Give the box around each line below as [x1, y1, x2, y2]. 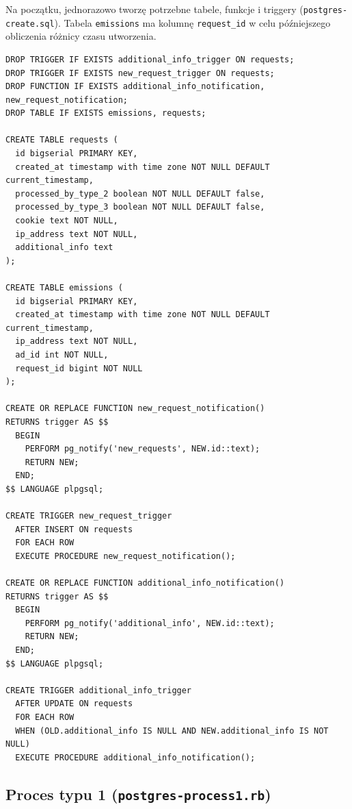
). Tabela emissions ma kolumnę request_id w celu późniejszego [54, 15, 331, 29]
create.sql [5, 18, 55, 29]
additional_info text [15, 242, 113, 253]
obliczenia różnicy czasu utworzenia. [5, 29, 157, 43]
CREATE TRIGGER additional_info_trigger [5, 685, 192, 695]
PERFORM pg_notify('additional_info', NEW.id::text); [25, 618, 275, 628]
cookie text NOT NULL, [15, 216, 118, 226]
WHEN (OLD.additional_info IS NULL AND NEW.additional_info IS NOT [15, 725, 329, 736]
